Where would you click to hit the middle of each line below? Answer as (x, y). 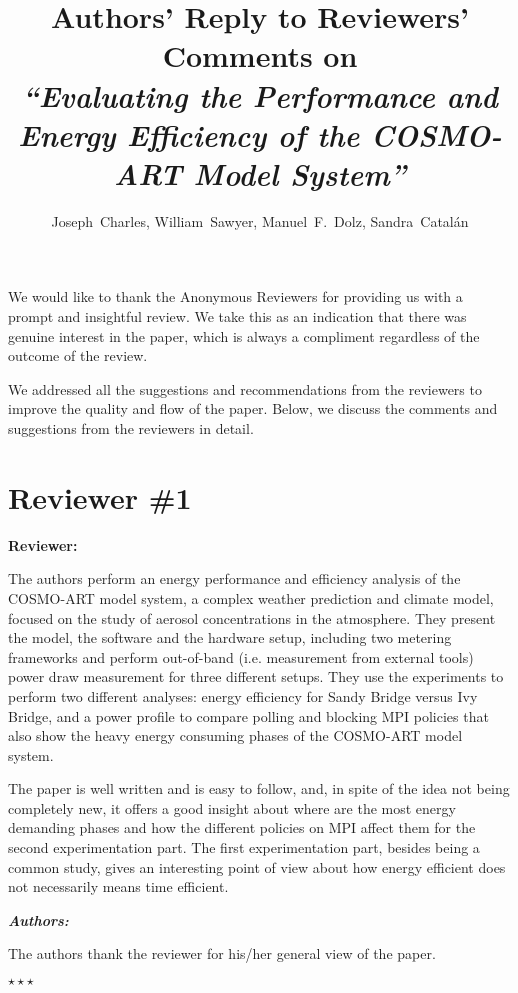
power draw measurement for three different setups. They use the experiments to (256, 676)
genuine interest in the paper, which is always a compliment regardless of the (244, 335)
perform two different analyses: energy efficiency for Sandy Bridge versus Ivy (243, 695)
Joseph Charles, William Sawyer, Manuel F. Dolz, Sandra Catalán (260, 220)
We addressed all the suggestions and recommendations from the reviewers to (245, 388)
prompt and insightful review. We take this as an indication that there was (237, 316)
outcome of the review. (78, 355)
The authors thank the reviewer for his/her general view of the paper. (222, 953)
